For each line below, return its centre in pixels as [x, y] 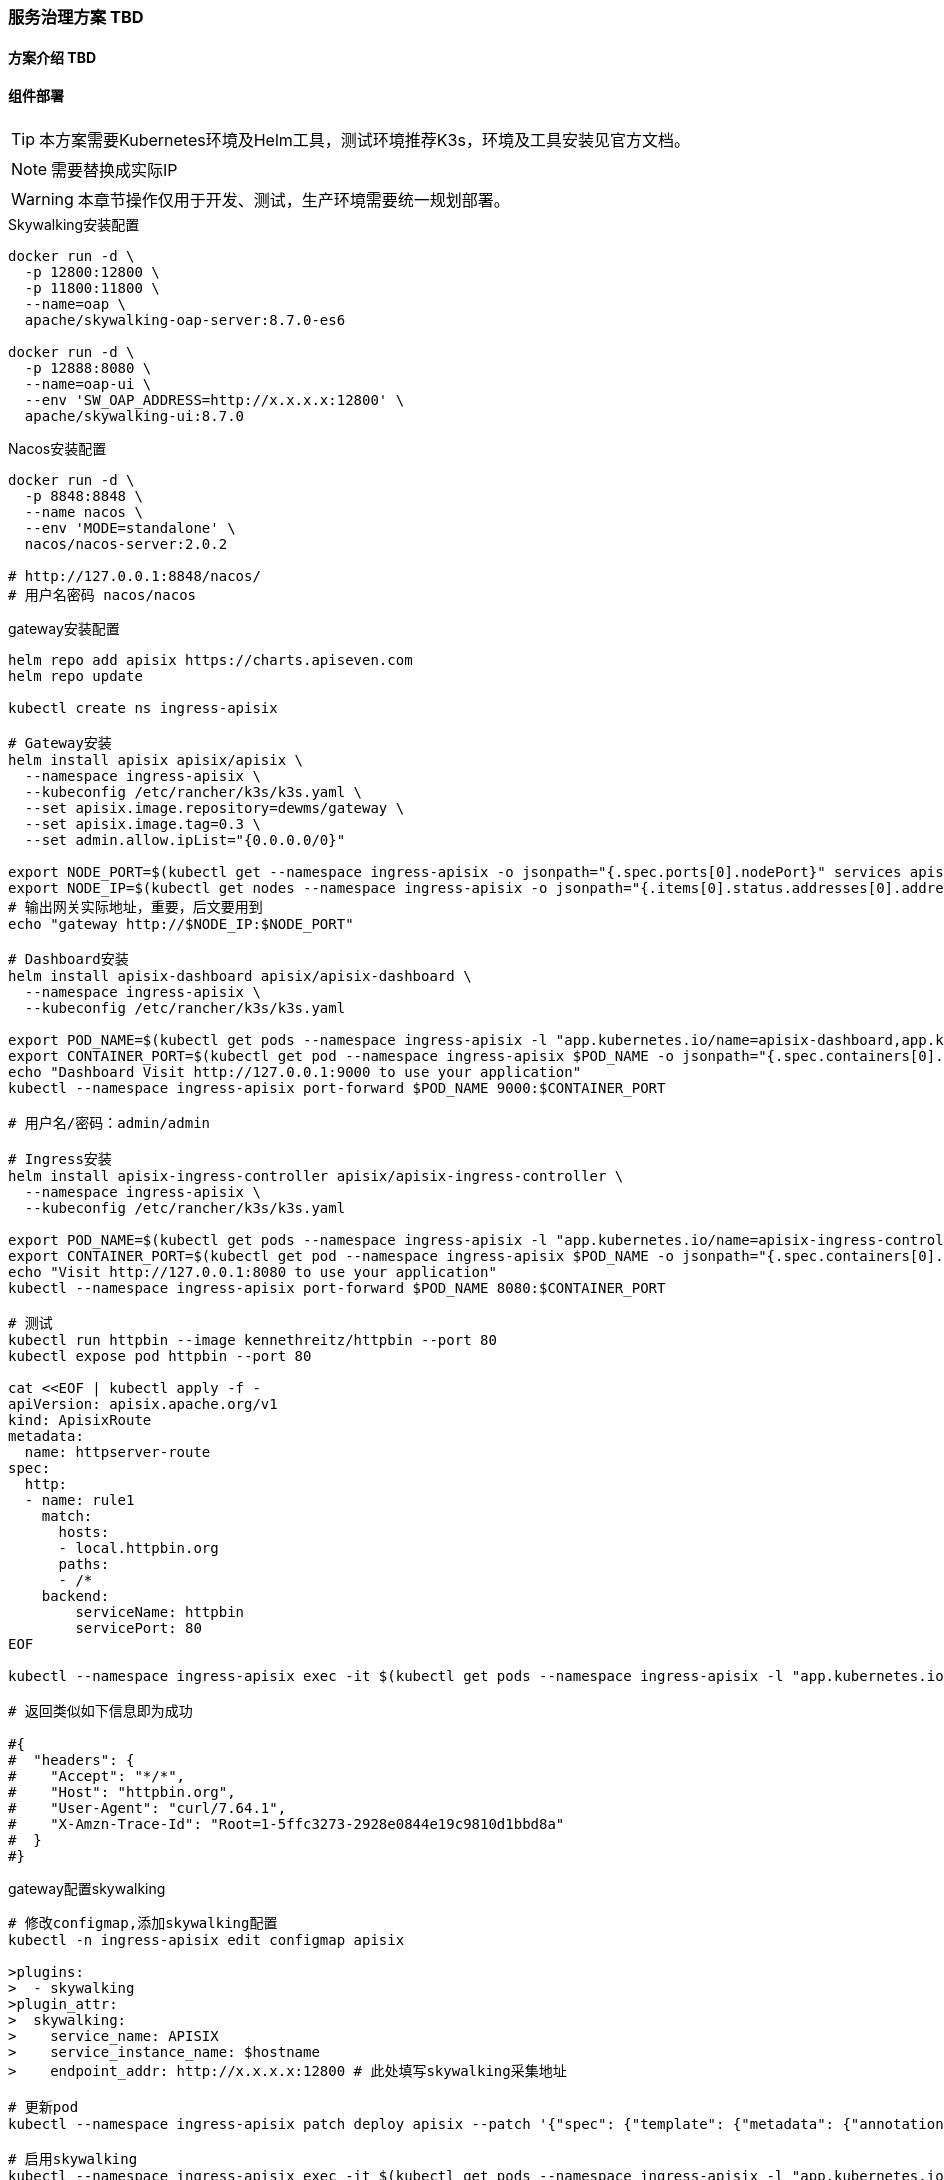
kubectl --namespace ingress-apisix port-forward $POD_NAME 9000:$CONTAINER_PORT [337, 1087]
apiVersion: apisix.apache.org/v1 [143, 1403]
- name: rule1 [79, 1499]
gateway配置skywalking [87, 1888]
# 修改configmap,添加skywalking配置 [143, 1922]
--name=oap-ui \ [88, 383]
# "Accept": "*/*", [97, 1775]
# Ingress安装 [60, 1158]
